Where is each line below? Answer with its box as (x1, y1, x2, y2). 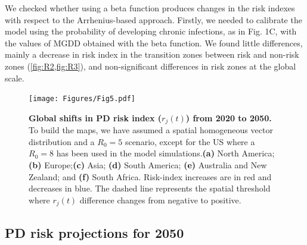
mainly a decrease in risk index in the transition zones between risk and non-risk (5, 48, 299, 61)
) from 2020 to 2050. (185, 111, 272, 124)
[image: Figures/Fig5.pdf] (29, 95, 135, 103)
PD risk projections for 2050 (5, 223, 184, 241)
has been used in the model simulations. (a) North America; (56, 147, 275, 159)
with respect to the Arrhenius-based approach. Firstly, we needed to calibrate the (5, 13, 302, 26)
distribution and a (29, 135, 95, 147)
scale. (5, 71, 24, 84)
